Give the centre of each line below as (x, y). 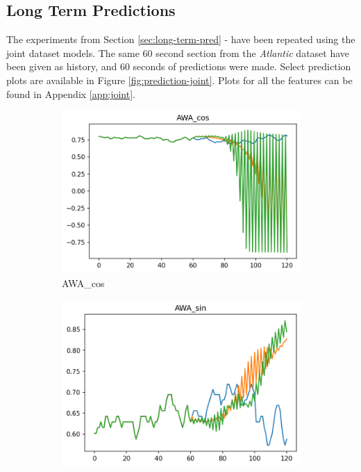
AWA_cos (83, 283)
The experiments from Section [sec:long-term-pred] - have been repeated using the (181, 39)
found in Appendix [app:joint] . (71, 93)
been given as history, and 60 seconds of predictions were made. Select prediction (179, 66)
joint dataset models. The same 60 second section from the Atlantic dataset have (178, 52)
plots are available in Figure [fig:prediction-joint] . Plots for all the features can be (179, 80)
